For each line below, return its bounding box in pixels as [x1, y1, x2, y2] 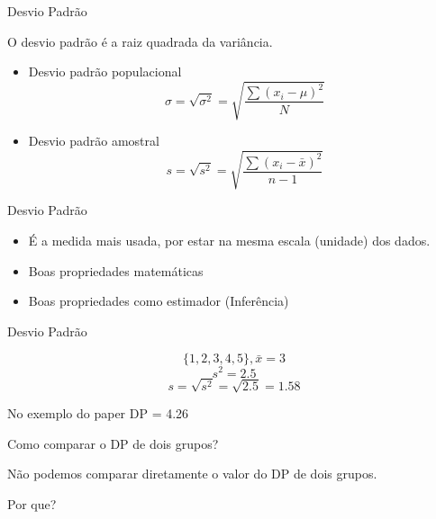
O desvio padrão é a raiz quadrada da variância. [7, 31, 273, 50]
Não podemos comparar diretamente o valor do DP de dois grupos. [7, 464, 377, 483]
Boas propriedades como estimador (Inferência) [28, 291, 289, 310]
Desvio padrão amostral [28, 131, 159, 150]
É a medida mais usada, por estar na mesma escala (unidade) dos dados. [28, 231, 431, 250]
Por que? [7, 494, 57, 513]
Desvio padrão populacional [28, 62, 182, 81]
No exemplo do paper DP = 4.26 [7, 404, 189, 423]
